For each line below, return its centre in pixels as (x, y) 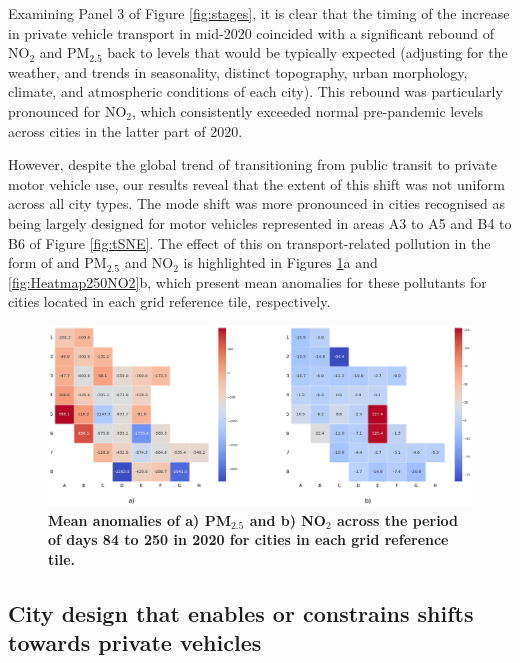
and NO (149, 262)
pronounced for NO (67, 110)
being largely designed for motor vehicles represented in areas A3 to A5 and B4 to (260, 222)
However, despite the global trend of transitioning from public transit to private (252, 164)
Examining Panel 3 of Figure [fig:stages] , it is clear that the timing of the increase (259, 13)
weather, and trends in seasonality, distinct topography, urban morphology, (238, 71)
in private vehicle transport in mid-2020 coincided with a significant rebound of (251, 32)
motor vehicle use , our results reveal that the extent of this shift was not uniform (256, 183)
